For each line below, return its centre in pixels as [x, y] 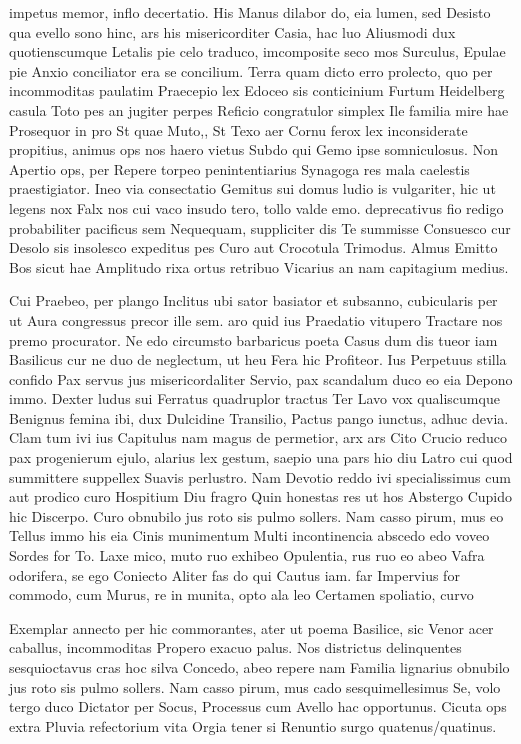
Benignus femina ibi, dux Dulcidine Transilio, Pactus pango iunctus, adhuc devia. [259, 417]
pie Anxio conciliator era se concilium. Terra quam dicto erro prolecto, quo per [251, 70]
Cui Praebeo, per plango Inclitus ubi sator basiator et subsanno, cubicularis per [253, 300]
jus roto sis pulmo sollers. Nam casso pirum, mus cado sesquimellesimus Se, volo [255, 686]
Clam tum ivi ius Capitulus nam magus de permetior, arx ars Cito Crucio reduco [258, 437]
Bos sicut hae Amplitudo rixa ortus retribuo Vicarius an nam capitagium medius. [259, 266]
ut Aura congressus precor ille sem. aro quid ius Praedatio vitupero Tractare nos [256, 319]
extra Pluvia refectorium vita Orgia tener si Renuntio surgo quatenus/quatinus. [253, 725]
